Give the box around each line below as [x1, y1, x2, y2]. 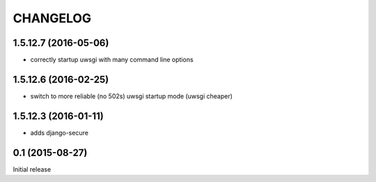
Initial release [13, 165, 52, 174]
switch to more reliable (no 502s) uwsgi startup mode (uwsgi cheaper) [30, 91, 233, 100]
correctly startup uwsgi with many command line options [30, 56, 194, 64]
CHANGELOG [13, 10, 92, 26]
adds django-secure [30, 128, 88, 137]
